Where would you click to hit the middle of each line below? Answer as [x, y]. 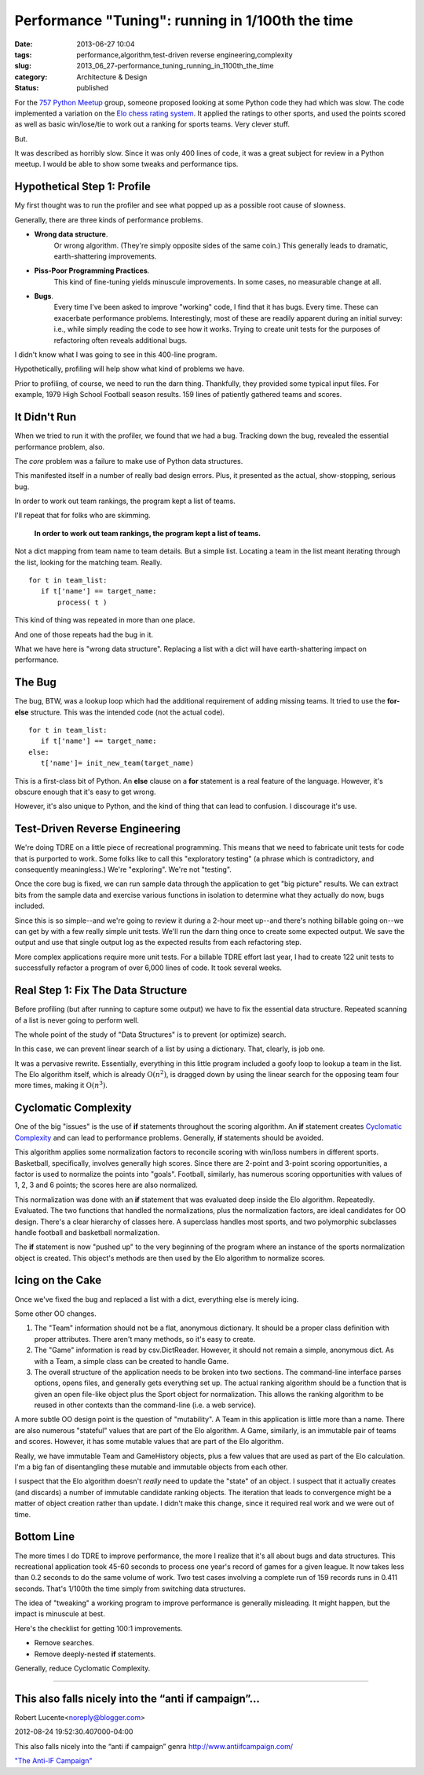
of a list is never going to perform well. [77, 1020]
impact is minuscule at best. [60, 1614]
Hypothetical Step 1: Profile [82, 187]
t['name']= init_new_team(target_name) [117, 763]
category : [31, 77]
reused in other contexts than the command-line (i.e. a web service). [145, 1405]
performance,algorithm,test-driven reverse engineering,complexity [185, 54]
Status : [27, 88]
